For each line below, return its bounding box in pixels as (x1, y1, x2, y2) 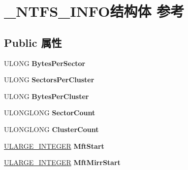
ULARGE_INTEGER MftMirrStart (4, 157, 121, 168)
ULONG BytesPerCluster (4, 91, 89, 101)
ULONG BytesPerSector (4, 58, 86, 68)
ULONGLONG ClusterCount (4, 124, 99, 134)
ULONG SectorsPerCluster (4, 74, 94, 85)
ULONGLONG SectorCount (4, 107, 95, 118)
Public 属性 (4, 34, 62, 50)
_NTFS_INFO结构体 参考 (4, 1, 185, 21)
